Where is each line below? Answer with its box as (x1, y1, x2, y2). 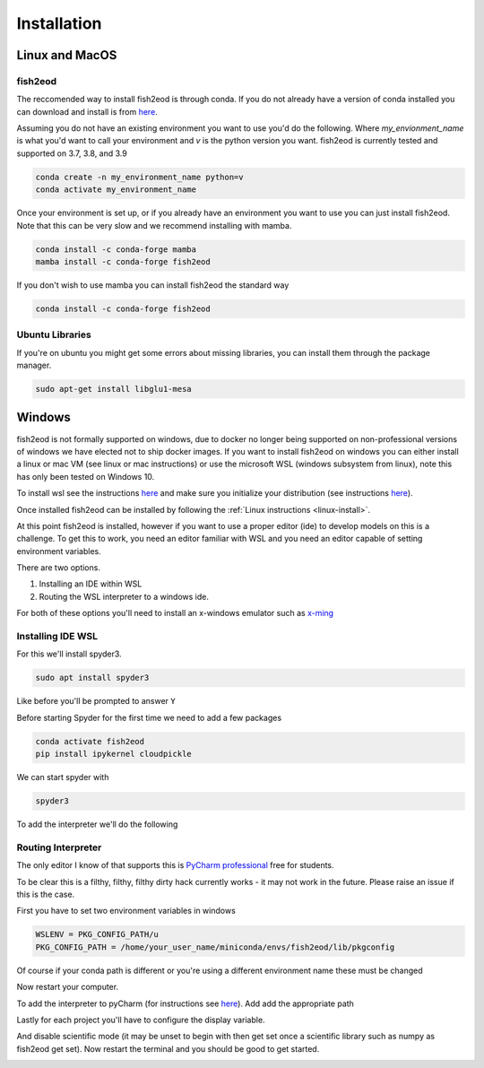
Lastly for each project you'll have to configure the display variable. (16, 1014, 265, 1025)
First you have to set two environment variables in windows (16, 906, 237, 916)
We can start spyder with (16, 772, 109, 783)
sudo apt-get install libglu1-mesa (35, 384, 192, 395)
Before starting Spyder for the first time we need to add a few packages (16, 712, 282, 723)
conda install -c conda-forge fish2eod (35, 303, 211, 314)
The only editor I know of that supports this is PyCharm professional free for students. (16, 860, 335, 871)
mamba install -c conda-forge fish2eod (35, 256, 211, 266)
